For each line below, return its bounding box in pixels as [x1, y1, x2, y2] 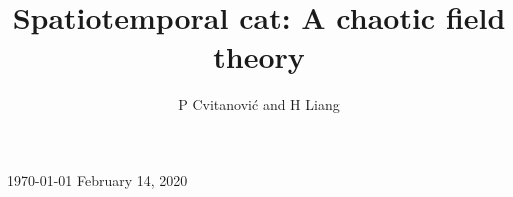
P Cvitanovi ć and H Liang [178, 94, 340, 115]
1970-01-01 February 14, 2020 [7, 169, 188, 190]
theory [213, 36, 305, 77]
